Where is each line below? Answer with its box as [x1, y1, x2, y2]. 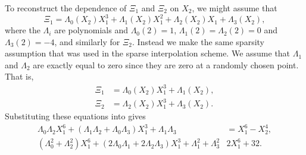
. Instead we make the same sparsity [132, 35, 264, 48]
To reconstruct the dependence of [5, 2, 127, 14]
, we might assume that [192, 2, 277, 14]
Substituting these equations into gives [5, 110, 146, 122]
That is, [5, 70, 34, 83]
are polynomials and [54, 24, 128, 36]
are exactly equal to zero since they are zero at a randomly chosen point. [33, 58, 299, 71]
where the [5, 24, 40, 36]
